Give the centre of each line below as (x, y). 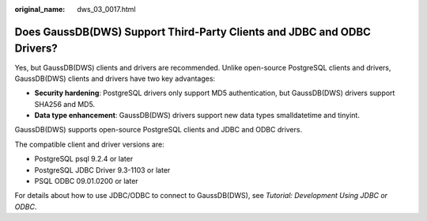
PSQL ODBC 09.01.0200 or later (86, 181)
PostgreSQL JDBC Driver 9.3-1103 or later (102, 170)
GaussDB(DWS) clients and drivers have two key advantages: (115, 78)
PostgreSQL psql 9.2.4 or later (84, 159)
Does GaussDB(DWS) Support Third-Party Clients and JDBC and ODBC (193, 32)
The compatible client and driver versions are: (90, 144)
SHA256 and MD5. (64, 104)
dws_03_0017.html (106, 9)
